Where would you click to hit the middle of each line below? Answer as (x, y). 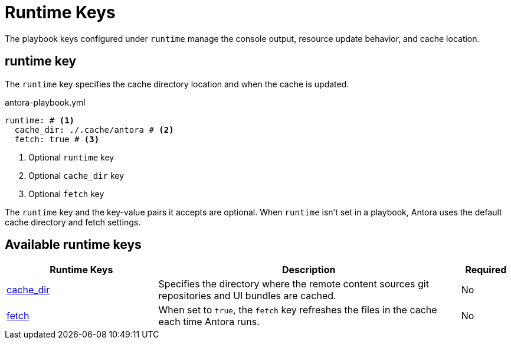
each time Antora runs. (209, 322)
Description (309, 270)
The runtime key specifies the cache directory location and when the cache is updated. (177, 84)
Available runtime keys (73, 245)
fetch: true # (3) (57, 139)
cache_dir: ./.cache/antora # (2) (94, 130)
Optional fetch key (66, 194)
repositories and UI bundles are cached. (247, 296)
